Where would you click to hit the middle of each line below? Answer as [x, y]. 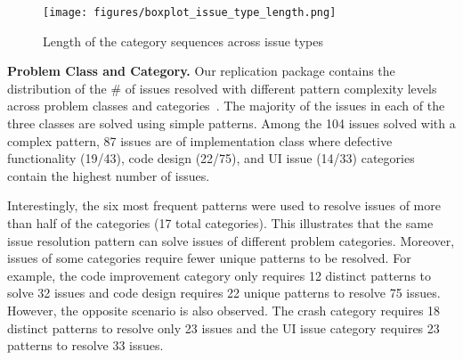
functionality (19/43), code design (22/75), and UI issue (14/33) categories [211, 158]
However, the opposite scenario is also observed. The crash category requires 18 [224, 310]
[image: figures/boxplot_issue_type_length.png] [190, 12]
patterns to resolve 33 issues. [85, 345]
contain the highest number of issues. [109, 175]
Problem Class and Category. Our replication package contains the [201, 71]
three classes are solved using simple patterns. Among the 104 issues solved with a [231, 123]
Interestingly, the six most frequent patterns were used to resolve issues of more [224, 205]
